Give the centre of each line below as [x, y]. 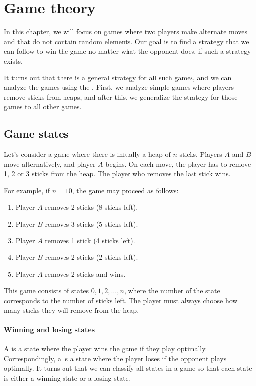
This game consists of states [47, 290]
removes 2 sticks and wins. [85, 273]
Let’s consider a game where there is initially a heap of [87, 154]
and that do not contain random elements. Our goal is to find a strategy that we [127, 41]
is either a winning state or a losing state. [67, 377]
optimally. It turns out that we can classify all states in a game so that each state [128, 368]
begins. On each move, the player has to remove [178, 164]
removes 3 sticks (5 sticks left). [92, 224]
